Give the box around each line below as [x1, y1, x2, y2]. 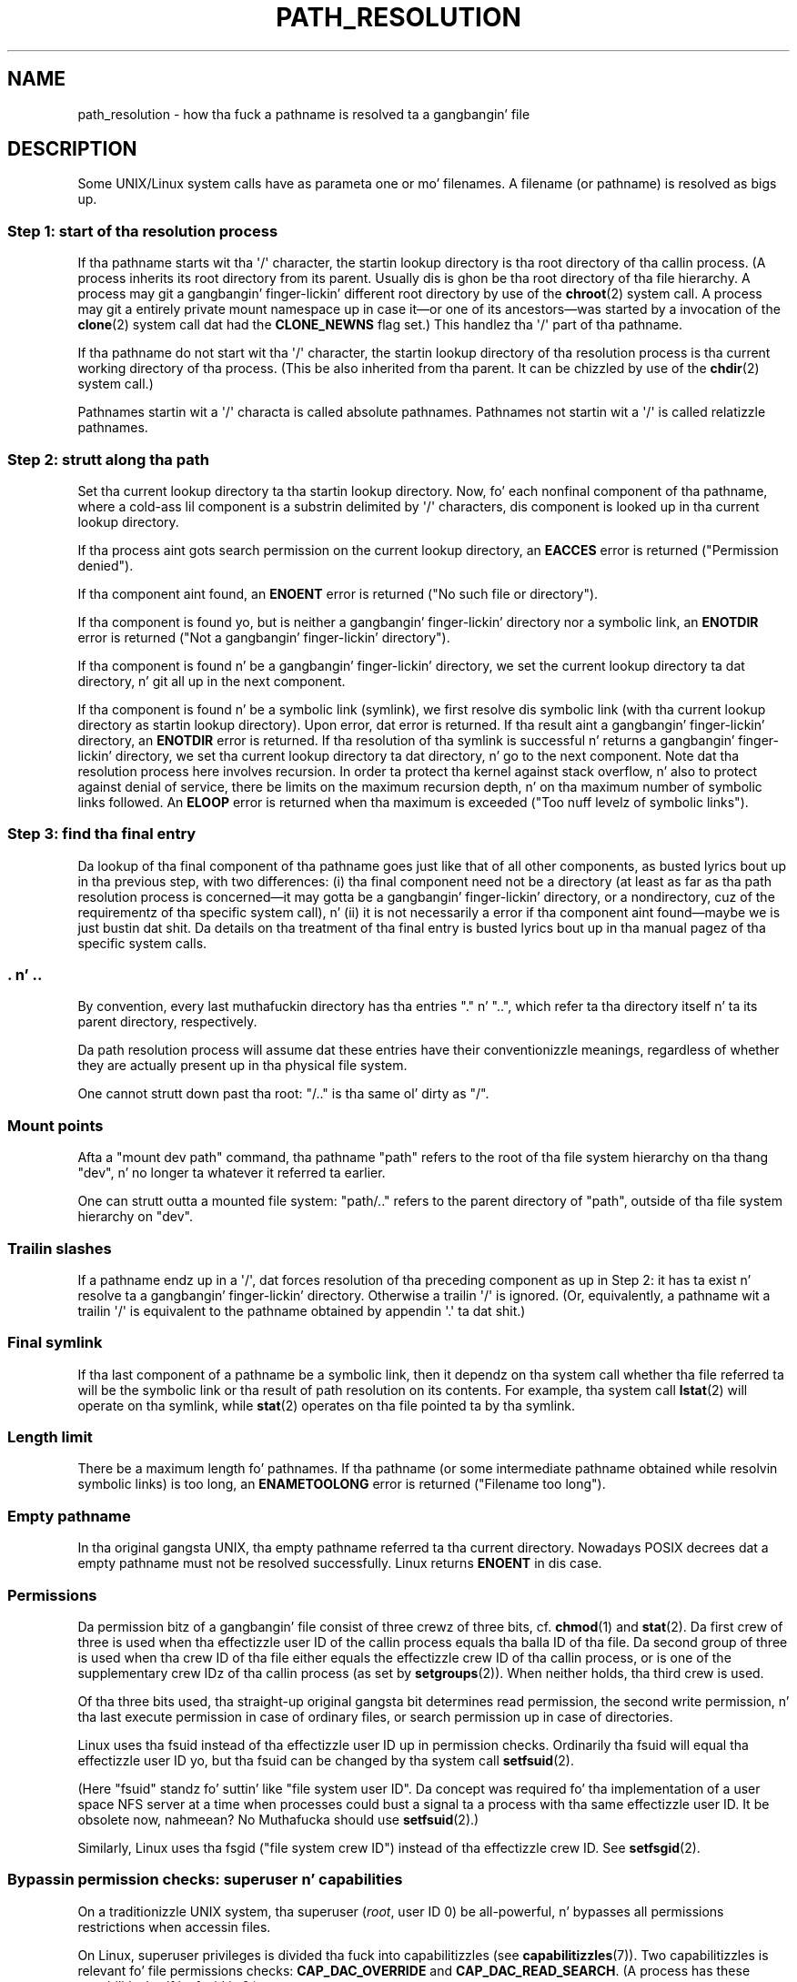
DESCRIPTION [7, 137, 137, 161]
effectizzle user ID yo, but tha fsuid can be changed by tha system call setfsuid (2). [77, 1752, 574, 1768]
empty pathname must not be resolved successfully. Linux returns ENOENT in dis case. [77, 1555, 602, 1572]
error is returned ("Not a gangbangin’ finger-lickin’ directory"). [77, 629, 450, 645]
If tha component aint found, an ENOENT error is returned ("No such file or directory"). [77, 585, 599, 602]
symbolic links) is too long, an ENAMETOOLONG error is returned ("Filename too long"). [77, 1476, 606, 1492]
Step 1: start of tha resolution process [7, 221, 278, 240]
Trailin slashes [7, 1239, 112, 1258]
